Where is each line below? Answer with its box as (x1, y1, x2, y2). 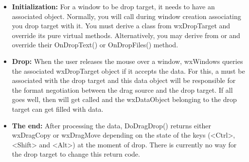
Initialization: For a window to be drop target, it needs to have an (12, 1, 215, 11)
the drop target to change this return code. (12, 149, 140, 159)
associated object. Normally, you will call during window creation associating (12, 11, 241, 21)
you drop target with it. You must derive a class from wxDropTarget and (12, 20, 231, 31)
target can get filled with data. (12, 103, 104, 114)
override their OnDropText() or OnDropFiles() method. (12, 40, 178, 50)
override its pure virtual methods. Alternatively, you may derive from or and (12, 30, 240, 40)
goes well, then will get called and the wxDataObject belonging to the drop (12, 94, 237, 104)
